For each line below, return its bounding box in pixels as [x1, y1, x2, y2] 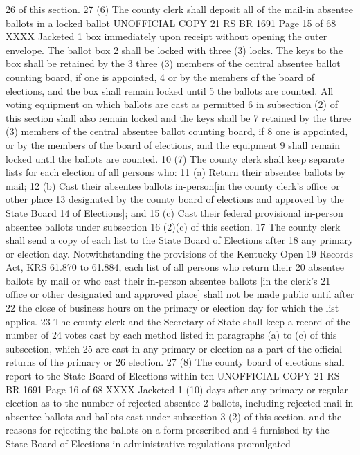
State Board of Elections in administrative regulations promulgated [6, 436, 291, 450]
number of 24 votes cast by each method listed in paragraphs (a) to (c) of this [6, 328, 337, 342]
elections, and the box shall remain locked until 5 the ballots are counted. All [6, 83, 334, 98]
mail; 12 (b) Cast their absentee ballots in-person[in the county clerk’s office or [6, 178, 340, 193]
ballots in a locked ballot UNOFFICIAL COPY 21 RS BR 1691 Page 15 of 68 [6, 15, 336, 30]
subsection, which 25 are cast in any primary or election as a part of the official [6, 341, 343, 355]
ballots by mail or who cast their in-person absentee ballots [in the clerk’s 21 [6, 273, 331, 287]
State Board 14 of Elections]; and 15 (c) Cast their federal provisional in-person [6, 205, 343, 220]
